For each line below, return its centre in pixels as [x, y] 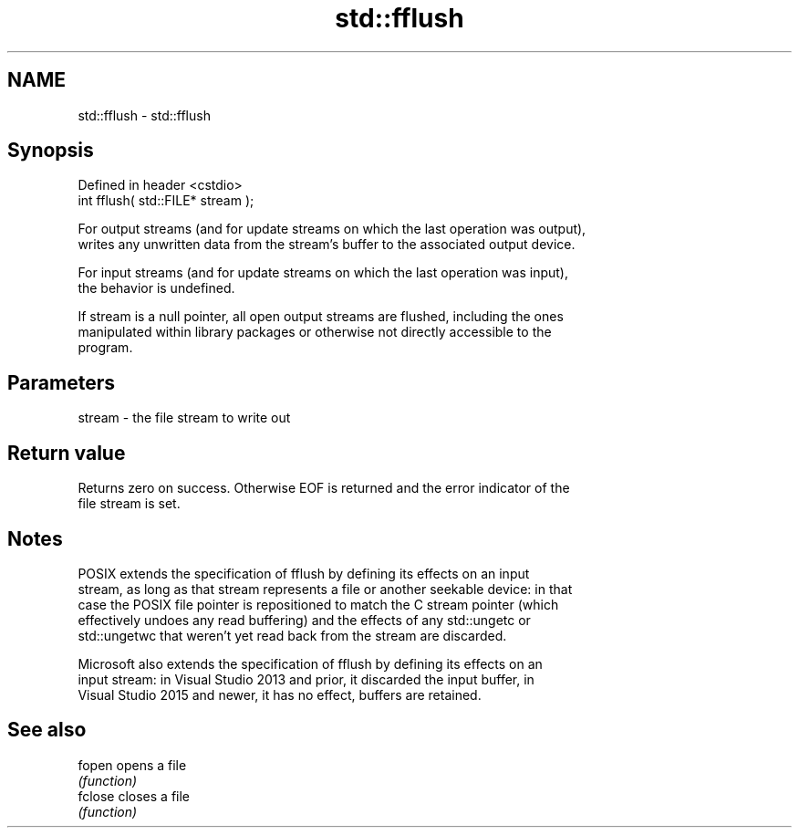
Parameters [61, 382]
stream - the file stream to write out [184, 418]
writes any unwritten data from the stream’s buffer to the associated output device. [327, 245]
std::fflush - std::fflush [144, 115]
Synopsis [51, 151]
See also [47, 730]
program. [105, 348]
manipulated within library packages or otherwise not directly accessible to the [315, 332]
